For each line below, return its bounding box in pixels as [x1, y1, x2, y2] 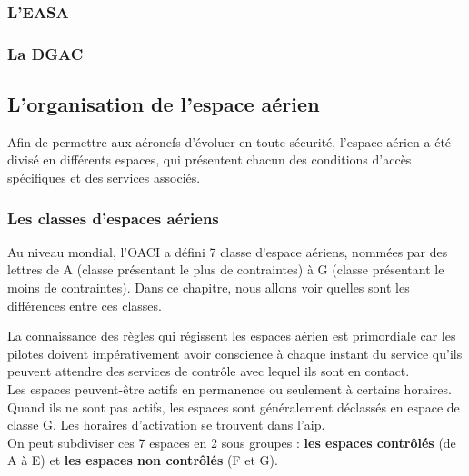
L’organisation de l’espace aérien [7, 90, 320, 118]
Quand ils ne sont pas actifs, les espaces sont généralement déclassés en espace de [7, 397, 460, 416]
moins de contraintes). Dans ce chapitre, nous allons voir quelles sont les [7, 278, 410, 297]
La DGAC [7, 42, 84, 64]
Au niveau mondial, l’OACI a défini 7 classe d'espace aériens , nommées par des [7, 242, 448, 261]
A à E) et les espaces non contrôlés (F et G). [7, 451, 278, 470]
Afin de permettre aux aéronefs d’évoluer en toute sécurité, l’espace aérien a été [7, 132, 452, 151]
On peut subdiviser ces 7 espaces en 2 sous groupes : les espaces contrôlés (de [7, 432, 456, 451]
